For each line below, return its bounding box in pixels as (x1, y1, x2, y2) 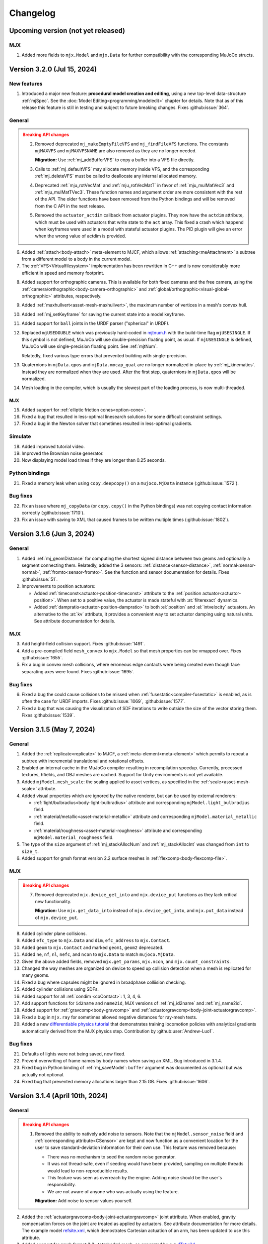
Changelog (9, 7, 56, 18)
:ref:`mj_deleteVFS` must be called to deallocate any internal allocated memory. (35, 173, 197, 179)
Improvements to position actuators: (21, 583, 96, 589)
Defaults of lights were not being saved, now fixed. (21, 1050, 126, 1057)
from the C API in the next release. (35, 203, 105, 209)
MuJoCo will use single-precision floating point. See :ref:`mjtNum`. (21, 343, 158, 349)
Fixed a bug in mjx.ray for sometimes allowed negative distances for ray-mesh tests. (21, 1014, 198, 1020)
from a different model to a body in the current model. (21, 256, 132, 262)
